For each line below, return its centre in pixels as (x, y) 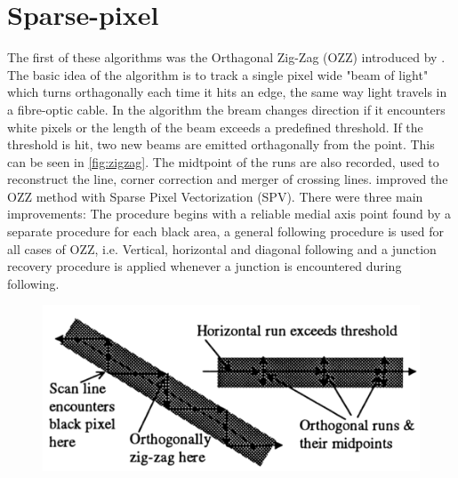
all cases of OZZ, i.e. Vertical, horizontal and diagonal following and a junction (222, 248)
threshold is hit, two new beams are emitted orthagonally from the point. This (221, 144)
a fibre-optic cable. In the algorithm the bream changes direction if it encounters (226, 109)
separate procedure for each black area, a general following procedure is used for (225, 231)
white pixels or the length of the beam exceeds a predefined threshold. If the (215, 127)
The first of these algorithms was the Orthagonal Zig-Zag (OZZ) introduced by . (226, 57)
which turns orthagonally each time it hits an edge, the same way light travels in (227, 92)
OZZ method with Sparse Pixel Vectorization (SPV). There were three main (215, 196)
